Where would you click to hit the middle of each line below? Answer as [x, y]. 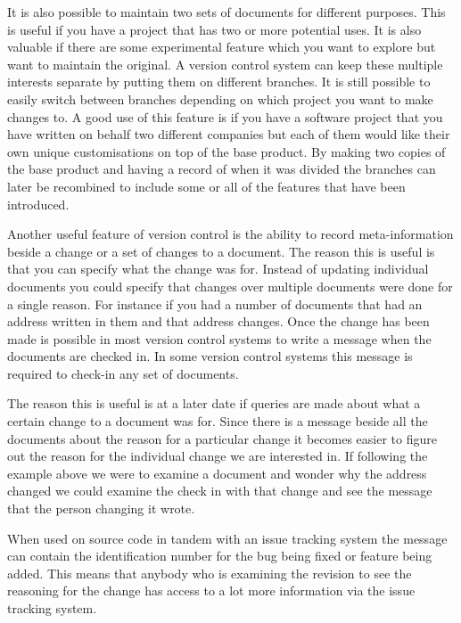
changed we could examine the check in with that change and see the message [220, 491]
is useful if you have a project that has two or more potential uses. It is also [214, 29]
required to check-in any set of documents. [123, 373]
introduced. [38, 204]
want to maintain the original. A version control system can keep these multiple [225, 64]
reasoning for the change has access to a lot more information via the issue [211, 590]
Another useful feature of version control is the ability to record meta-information [230, 234]
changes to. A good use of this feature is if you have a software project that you [225, 116]
